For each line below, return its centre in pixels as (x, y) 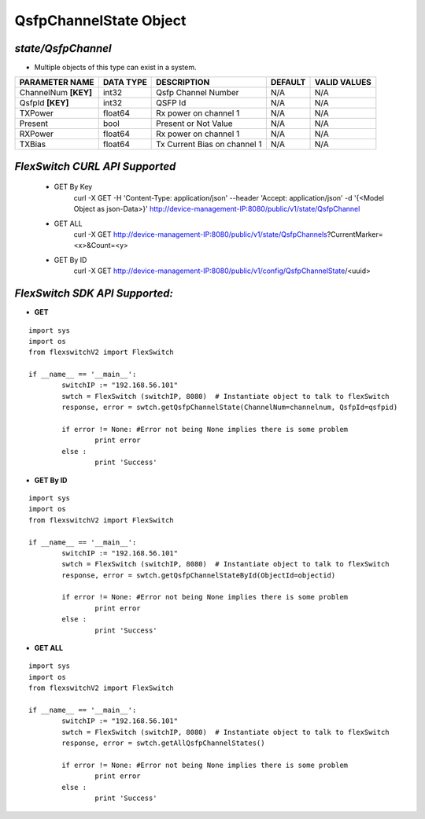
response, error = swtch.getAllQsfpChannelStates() (163, 743)
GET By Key (73, 187)
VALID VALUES (343, 83)
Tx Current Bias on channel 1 (209, 144)
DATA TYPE (125, 83)
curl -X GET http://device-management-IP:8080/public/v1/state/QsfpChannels (201, 234)
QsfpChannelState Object (100, 20)
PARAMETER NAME (57, 83)
